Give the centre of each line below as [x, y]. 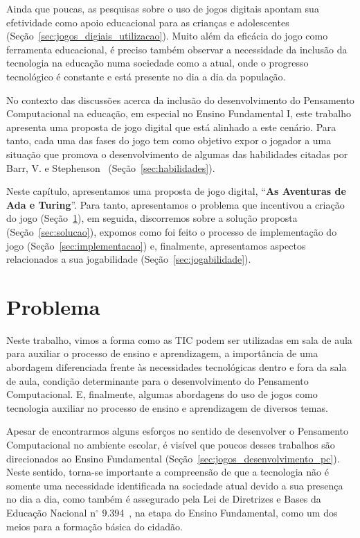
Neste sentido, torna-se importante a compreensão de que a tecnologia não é [168, 472]
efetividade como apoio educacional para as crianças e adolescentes [148, 22]
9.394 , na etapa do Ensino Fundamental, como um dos [220, 512]
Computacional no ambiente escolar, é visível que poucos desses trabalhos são [171, 444]
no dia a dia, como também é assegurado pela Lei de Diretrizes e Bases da [164, 499]
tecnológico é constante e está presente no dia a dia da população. [146, 76]
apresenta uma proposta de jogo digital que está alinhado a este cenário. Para [171, 127]
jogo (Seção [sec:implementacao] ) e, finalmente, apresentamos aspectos [156, 245]
